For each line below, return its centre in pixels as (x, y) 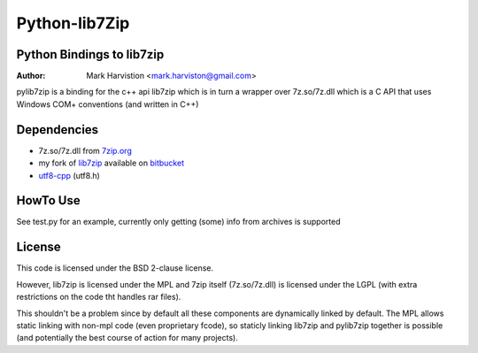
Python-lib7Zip (73, 23)
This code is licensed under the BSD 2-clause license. (115, 268)
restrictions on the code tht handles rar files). (99, 297)
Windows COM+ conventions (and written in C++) (108, 104)
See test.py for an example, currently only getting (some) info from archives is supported (178, 222)
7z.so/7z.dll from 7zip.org (85, 150)
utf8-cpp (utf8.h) (69, 175)
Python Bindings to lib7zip (90, 54)
